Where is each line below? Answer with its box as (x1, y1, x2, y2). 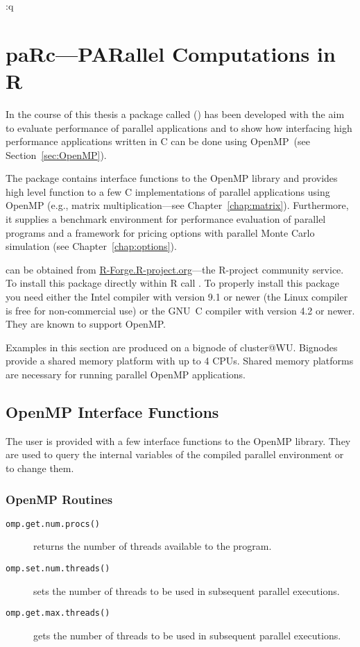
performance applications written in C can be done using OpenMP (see (6, 134, 310, 149)
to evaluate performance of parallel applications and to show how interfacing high (6, 120, 352, 135)
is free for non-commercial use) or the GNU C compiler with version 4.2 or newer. (6, 303, 355, 317)
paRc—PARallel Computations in (6, 39, 336, 67)
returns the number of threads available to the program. (33, 539, 272, 553)
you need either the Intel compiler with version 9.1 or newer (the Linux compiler (6, 289, 348, 304)
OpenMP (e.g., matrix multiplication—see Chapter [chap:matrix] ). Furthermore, (6, 198, 349, 212)
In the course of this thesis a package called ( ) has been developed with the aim (6, 106, 345, 121)
